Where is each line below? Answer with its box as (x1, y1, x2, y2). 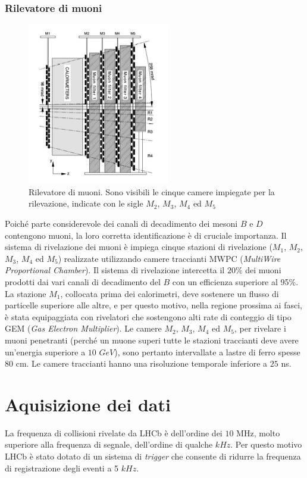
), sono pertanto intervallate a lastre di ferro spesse (114, 345, 300, 358)
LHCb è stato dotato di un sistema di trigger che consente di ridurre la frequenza (5, 450, 301, 463)
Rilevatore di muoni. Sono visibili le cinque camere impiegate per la (29, 185, 275, 198)
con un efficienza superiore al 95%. (172, 275, 299, 288)
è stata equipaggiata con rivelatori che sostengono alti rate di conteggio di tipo (5, 310, 292, 323)
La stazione (5, 287, 46, 299)
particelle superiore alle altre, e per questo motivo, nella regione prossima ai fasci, (5, 299, 302, 311)
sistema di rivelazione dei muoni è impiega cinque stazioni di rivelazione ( (5, 240, 272, 253)
